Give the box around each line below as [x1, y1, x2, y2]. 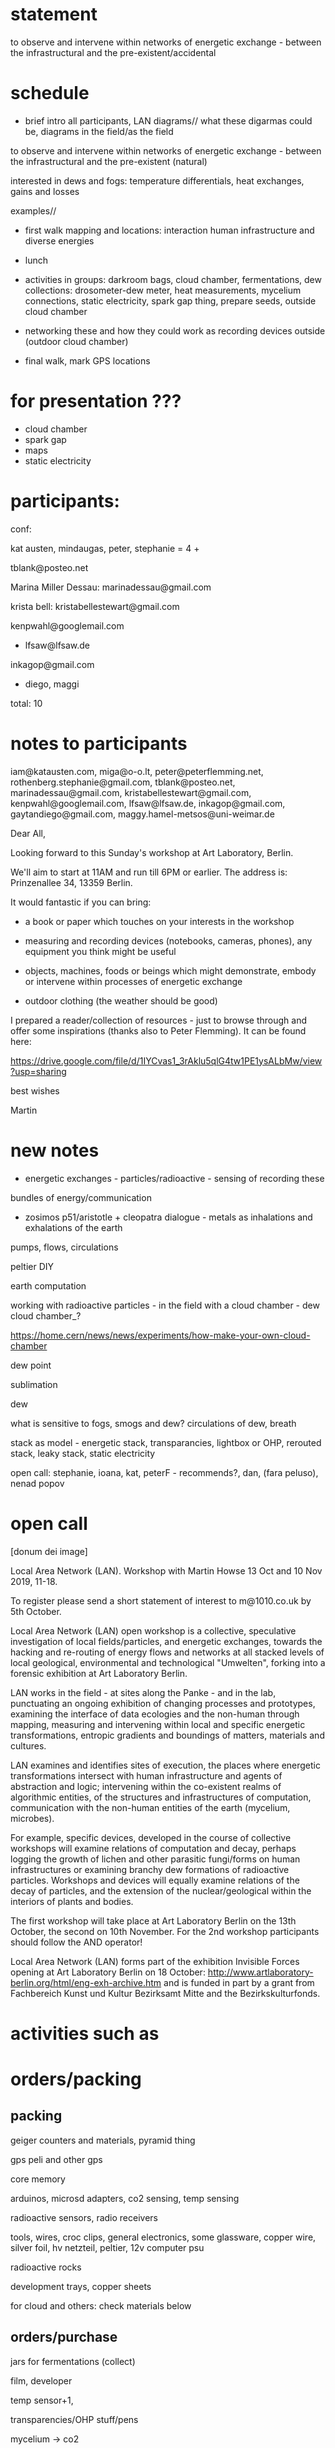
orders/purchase [10, 2329, 118, 2346]
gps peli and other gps [10, 2153, 103, 2165]
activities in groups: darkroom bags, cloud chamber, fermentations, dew [24, 273, 322, 285]
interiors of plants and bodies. [10, 1895, 134, 1907]
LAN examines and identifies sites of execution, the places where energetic [10, 1759, 322, 1771]
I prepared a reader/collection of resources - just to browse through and [10, 1014, 308, 1026]
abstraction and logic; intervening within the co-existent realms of [10, 1780, 282, 1792]
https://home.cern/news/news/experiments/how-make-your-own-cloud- [10, 1329, 311, 1341]
